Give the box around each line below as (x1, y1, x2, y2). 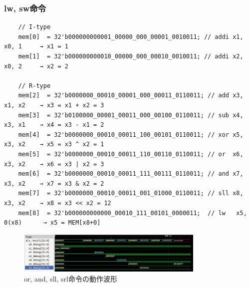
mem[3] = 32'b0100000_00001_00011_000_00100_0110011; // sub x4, (18, 111, 244, 119)
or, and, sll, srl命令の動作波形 (24, 273, 117, 284)
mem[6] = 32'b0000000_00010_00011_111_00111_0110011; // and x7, (18, 170, 244, 178)
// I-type (18, 23, 51, 31)
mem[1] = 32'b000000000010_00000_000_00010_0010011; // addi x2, (18, 53, 244, 60)
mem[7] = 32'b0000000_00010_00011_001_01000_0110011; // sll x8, (18, 190, 244, 197)
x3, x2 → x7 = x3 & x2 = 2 (4, 180, 104, 187)
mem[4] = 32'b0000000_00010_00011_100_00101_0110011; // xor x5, (18, 131, 244, 138)
